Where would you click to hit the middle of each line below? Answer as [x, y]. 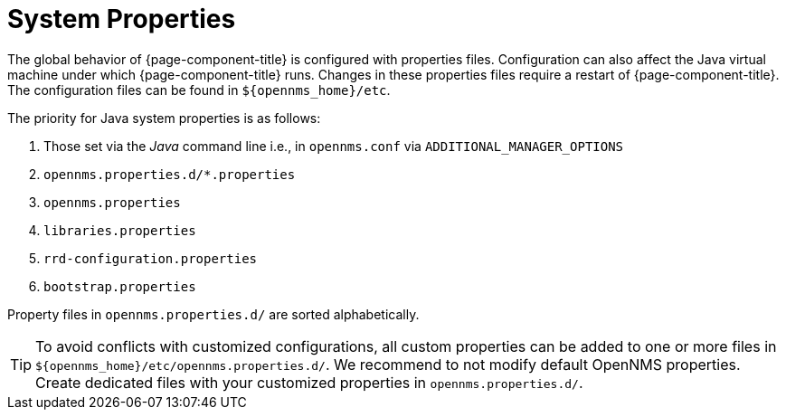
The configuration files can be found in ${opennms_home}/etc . [199, 90]
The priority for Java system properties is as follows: [164, 118]
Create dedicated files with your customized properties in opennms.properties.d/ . [309, 382]
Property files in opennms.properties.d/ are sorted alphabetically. [213, 314]
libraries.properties [120, 230]
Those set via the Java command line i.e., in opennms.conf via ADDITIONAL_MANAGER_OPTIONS [334, 146]
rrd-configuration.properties [151, 258]
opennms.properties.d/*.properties [170, 174]
